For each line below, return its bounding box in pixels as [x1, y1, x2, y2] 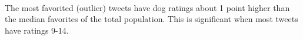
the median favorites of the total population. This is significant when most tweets [5, 13, 298, 25]
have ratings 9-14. [5, 24, 69, 36]
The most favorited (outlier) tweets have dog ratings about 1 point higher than [5, 1, 290, 13]
